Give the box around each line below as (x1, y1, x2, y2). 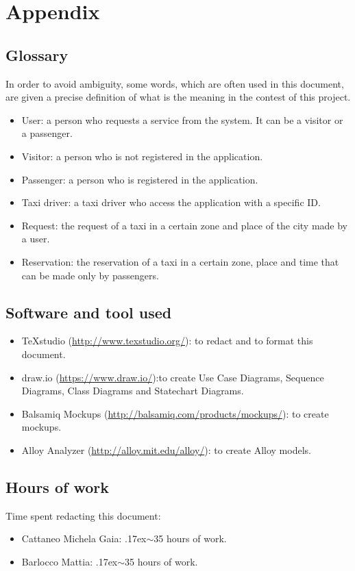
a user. (21, 231, 50, 246)
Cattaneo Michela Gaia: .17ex (21, 531, 147, 546)
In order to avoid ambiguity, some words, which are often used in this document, (5, 76, 344, 90)
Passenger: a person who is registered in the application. (21, 172, 258, 186)
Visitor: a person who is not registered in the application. (21, 149, 263, 163)
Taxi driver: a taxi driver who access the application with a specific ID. (21, 195, 321, 210)
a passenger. (21, 126, 73, 140)
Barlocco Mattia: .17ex (21, 554, 118, 568)
